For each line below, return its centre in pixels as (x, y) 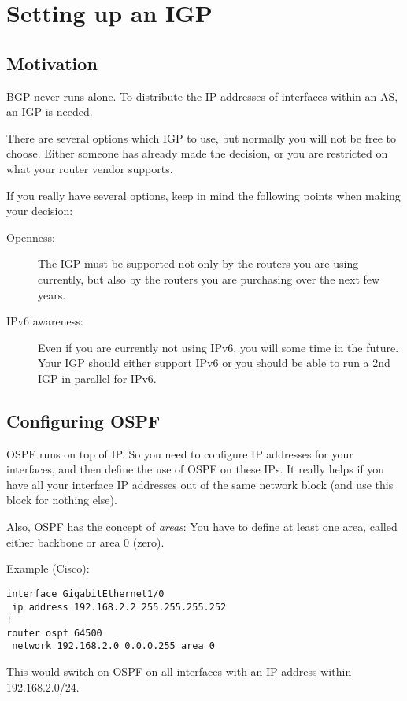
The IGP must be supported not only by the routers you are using (198, 263)
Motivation (52, 63)
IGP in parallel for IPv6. (97, 378)
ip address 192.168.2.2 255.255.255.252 (119, 607)
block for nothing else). (62, 500)
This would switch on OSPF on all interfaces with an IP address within (179, 671)
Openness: (31, 237)
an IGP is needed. (50, 111)
